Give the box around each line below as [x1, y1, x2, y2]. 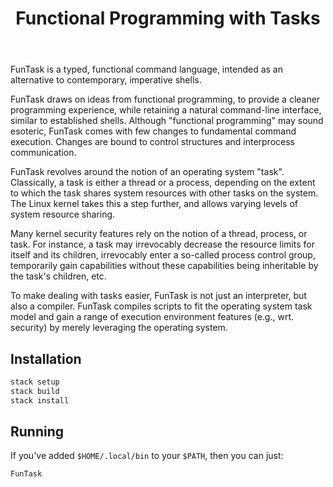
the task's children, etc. [10, 270, 107, 282]
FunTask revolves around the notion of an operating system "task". [10, 166, 285, 178]
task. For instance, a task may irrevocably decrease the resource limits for [10, 238, 315, 251]
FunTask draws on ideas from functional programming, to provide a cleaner [10, 93, 321, 106]
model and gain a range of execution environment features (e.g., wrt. [10, 311, 295, 323]
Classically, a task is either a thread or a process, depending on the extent [10, 177, 316, 189]
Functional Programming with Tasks [15, 7, 321, 30]
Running [10, 423, 65, 441]
